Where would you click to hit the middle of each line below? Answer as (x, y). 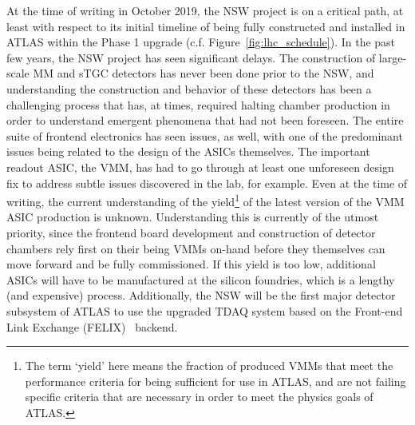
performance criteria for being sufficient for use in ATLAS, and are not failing (215, 381)
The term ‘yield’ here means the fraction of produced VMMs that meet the (209, 365)
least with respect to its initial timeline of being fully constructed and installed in (206, 26)
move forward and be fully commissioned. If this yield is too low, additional (191, 264)
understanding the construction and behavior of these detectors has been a (189, 88)
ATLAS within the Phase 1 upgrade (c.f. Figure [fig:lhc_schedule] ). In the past (201, 42)
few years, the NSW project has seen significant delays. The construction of (191, 57)
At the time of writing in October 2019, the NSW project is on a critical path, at (205, 10)
